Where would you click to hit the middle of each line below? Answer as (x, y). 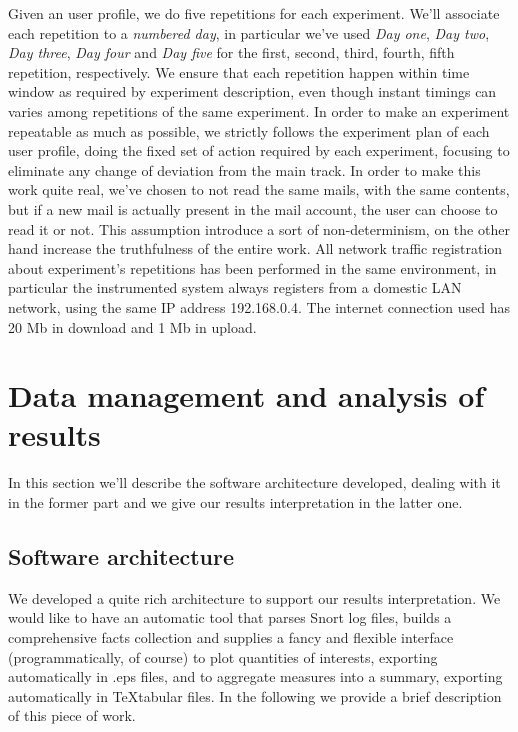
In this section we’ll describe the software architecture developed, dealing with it (254, 482)
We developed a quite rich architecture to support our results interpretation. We (254, 597)
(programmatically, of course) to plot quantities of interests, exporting (223, 656)
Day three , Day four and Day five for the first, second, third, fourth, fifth (231, 52)
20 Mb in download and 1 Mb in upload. (132, 326)
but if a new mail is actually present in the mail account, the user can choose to (253, 208)
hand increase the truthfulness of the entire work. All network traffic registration (255, 248)
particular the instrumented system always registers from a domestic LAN (235, 287)
